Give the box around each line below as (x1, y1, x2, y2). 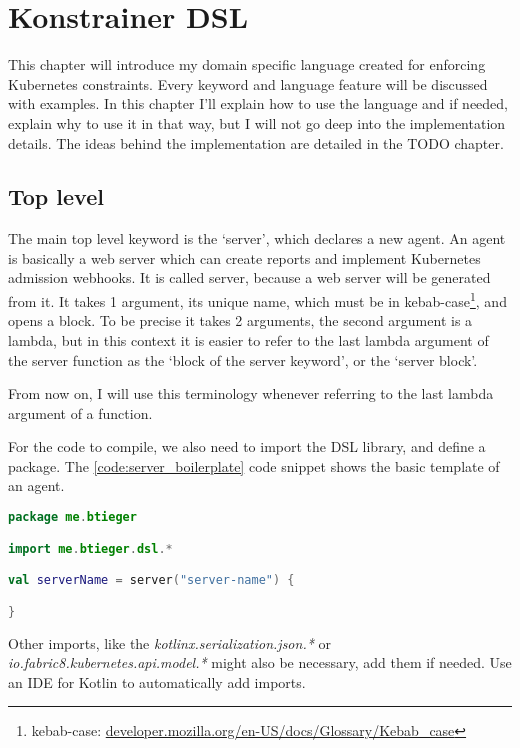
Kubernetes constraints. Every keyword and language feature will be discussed (8, 73, 488, 94)
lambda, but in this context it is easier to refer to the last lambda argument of (8, 329, 489, 350)
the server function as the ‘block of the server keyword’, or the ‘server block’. (8, 349, 478, 370)
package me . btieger (8, 510, 137, 525)
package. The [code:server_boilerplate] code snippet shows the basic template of (8, 455, 500, 476)
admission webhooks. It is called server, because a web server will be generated (8, 267, 491, 288)
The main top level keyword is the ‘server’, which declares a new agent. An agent (8, 228, 506, 249)
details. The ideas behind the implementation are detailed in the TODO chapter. (8, 132, 504, 153)
